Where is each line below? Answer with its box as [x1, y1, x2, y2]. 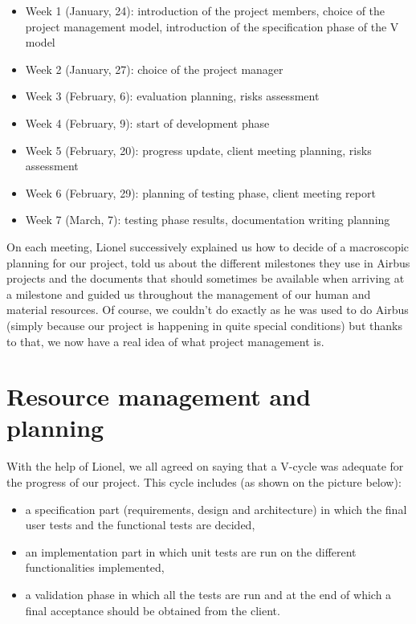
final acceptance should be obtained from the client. [25, 602, 280, 618]
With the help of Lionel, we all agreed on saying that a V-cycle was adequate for [6, 458, 404, 475]
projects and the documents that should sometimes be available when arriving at [6, 270, 405, 287]
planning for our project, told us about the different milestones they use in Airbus [6, 254, 410, 271]
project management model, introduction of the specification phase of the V [25, 18, 399, 35]
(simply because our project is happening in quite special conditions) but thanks [6, 316, 402, 333]
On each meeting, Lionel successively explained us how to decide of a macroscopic [6, 238, 410, 255]
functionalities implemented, [25, 559, 165, 576]
